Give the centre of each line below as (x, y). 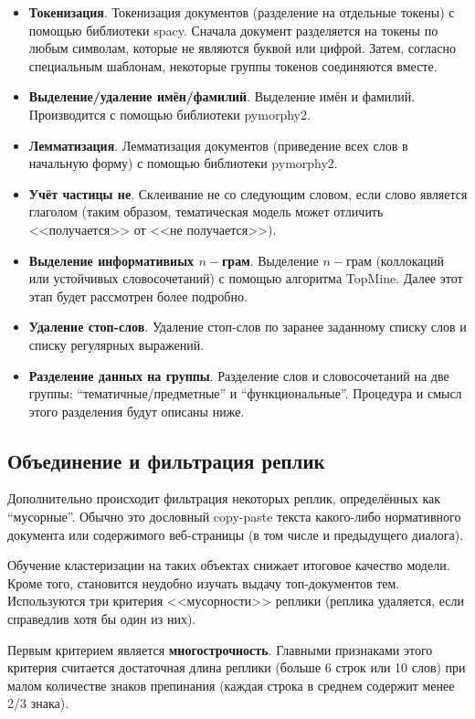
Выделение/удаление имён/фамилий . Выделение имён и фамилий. (222, 96)
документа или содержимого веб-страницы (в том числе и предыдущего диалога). (236, 534)
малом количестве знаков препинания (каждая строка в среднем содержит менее (231, 685)
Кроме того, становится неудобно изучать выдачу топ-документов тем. (204, 582)
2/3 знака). (38, 703)
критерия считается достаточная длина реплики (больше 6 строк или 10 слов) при (237, 667)
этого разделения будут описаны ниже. (137, 411)
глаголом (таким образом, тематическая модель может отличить (206, 211)
